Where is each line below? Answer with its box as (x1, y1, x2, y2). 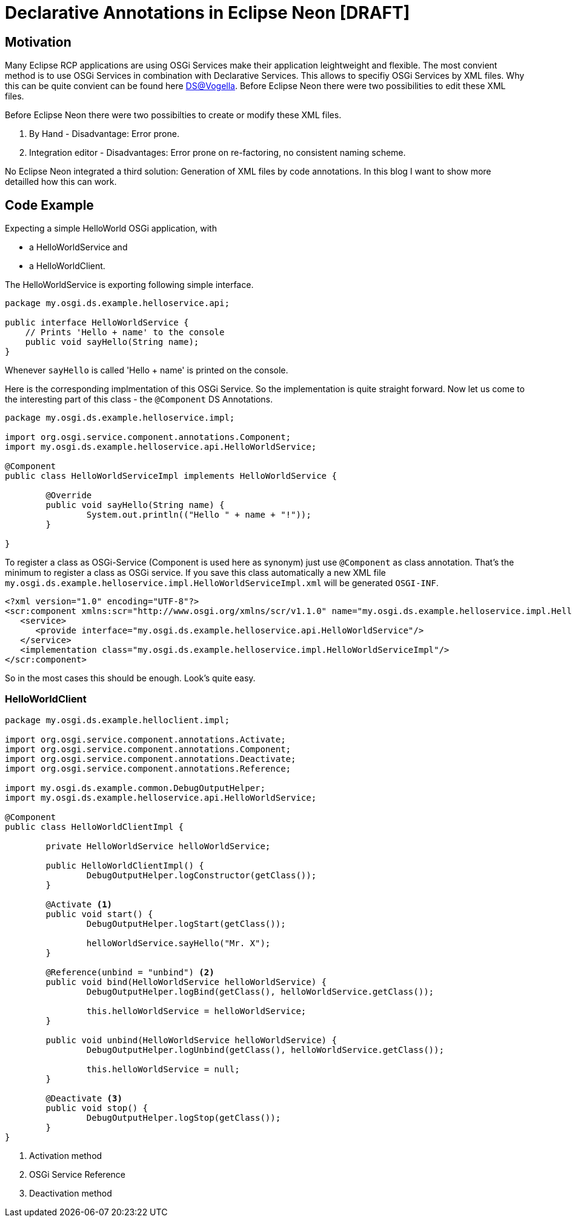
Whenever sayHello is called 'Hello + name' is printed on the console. (5, 365, 288, 376)
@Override (45, 490, 92, 501)
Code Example (5, 197, 94, 213)
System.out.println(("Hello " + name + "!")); (86, 510, 311, 520)
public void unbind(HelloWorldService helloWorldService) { (45, 1035, 337, 1045)
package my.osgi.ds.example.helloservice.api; (5, 298, 230, 309)
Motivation (5, 34, 71, 50)
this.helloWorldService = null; (86, 1064, 240, 1074)
